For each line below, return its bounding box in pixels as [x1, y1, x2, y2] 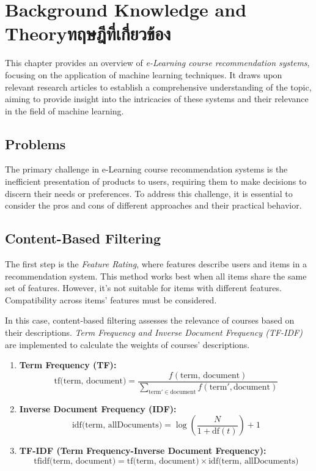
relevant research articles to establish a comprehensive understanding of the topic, [5, 80, 312, 93]
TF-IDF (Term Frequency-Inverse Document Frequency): [19, 444, 266, 457]
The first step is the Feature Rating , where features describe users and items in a [5, 258, 307, 270]
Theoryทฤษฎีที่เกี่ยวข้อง [5, 21, 171, 46]
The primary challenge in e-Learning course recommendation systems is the [5, 163, 288, 176]
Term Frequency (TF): [19, 358, 117, 371]
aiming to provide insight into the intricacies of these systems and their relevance [5, 92, 309, 105]
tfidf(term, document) [34, 456, 116, 465]
